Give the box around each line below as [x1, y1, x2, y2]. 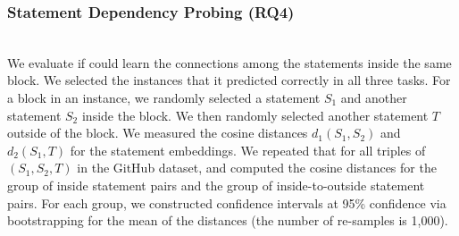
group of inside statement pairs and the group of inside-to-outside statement [7, 175, 425, 194]
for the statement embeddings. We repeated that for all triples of [70, 140, 426, 159]
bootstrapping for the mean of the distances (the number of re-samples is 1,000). [7, 211, 448, 230]
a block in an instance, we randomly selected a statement [7, 88, 321, 106]
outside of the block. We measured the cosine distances [7, 123, 308, 142]
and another [340, 88, 407, 106]
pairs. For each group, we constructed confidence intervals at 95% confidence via [7, 193, 446, 212]
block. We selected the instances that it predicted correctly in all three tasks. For [7, 71, 451, 89]
